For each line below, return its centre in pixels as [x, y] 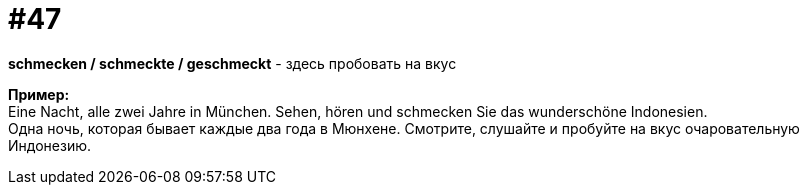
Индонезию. [49, 145]
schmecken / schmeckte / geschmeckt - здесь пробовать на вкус [232, 63]
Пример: [39, 94]
